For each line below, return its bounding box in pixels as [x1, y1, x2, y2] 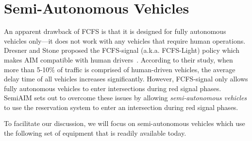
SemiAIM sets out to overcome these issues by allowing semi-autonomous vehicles [4, 93, 247, 103]
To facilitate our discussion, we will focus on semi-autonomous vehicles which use [4, 118, 245, 128]
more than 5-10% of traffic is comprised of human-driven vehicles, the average [4, 64, 235, 74]
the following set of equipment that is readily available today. [4, 128, 186, 138]
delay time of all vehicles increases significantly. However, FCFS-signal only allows [4, 74, 248, 84]
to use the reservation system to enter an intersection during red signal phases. [4, 102, 238, 112]
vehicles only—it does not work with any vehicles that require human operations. [4, 35, 246, 46]
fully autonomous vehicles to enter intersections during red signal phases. [4, 83, 221, 93]
